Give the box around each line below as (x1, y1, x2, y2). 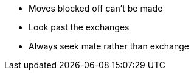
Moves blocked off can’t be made (29, 3, 163, 13)
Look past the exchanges (29, 22, 130, 32)
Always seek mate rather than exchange (29, 41, 189, 51)
